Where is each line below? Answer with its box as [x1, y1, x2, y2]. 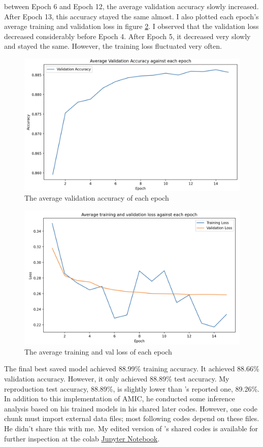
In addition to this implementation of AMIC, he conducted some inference [4, 393, 235, 404]
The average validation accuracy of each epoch [24, 193, 169, 203]
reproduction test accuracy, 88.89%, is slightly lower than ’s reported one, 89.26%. [4, 383, 259, 394]
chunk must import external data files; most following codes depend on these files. [4, 413, 259, 424]
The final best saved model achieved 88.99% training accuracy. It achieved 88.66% [4, 363, 259, 374]
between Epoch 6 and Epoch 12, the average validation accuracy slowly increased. [4, 1, 259, 11]
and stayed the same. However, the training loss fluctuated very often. [4, 41, 222, 51]
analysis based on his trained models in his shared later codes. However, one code [4, 403, 257, 413]
